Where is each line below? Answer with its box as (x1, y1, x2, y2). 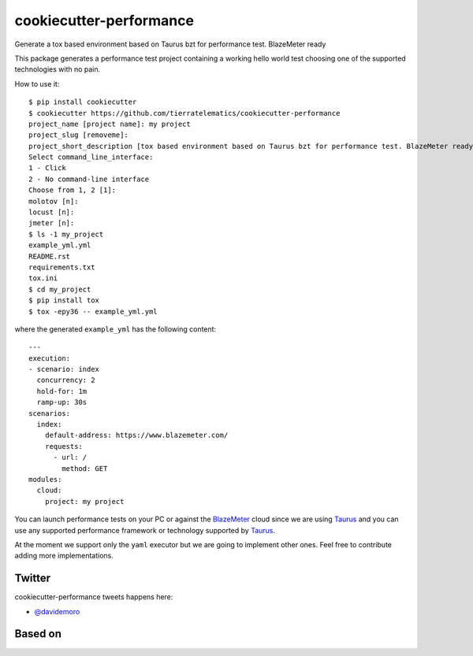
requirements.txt (28, 262, 95, 272)
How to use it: (14, 79, 60, 88)
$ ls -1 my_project (28, 229, 104, 239)
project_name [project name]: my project (28, 119, 191, 128)
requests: (44, 442, 83, 450)
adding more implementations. (14, 551, 114, 561)
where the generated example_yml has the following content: (14, 324, 217, 334)
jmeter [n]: (28, 219, 75, 228)
